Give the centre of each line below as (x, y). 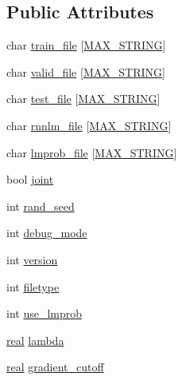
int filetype (33, 286)
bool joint (30, 179)
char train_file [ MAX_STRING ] (86, 45)
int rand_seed (41, 206)
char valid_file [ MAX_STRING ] (86, 71)
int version (32, 259)
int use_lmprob (45, 313)
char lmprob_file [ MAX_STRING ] (92, 152)
